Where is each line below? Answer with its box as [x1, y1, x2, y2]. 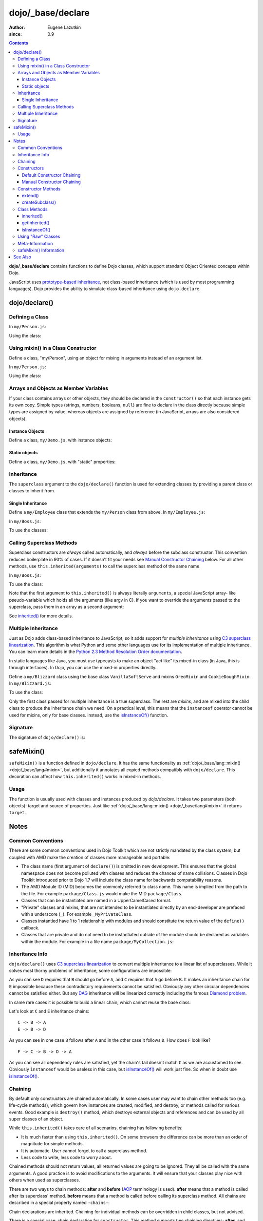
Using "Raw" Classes [18, 233, 60, 239]
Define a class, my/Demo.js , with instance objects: [9, 437, 112, 443]
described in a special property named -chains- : [9, 1200, 110, 1206]
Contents [9, 40, 29, 46]
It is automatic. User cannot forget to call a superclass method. [21, 1148, 148, 1154]
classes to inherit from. [9, 488, 56, 494]
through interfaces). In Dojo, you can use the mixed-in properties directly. [9, 665, 157, 671]
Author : [9, 24, 25, 30]
